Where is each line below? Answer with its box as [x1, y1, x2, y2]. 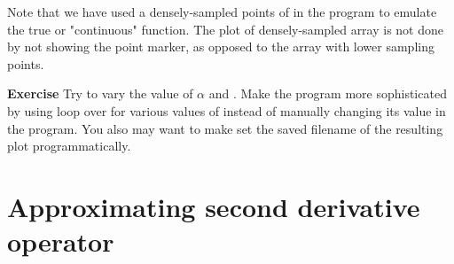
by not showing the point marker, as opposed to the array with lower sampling [7, 37, 434, 56]
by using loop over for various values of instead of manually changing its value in [7, 101, 446, 120]
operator [7, 223, 114, 260]
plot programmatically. [7, 136, 131, 155]
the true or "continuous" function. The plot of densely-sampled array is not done [7, 19, 444, 38]
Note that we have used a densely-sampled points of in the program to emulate [7, 3, 437, 20]
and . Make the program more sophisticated [208, 84, 447, 103]
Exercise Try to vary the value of [7, 84, 193, 103]
